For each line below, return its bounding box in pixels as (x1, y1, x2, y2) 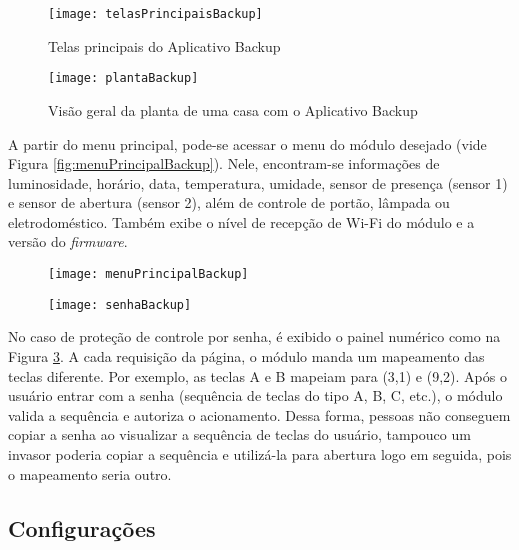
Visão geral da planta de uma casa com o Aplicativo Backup (48, 99, 418, 120)
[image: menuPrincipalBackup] (48, 267, 249, 282)
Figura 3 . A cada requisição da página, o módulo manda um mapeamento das (8, 345, 485, 366)
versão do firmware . (8, 231, 128, 252)
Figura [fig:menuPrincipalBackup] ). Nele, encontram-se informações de (8, 153, 440, 174)
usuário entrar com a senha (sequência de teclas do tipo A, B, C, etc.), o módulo (8, 385, 503, 406)
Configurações (8, 512, 156, 543)
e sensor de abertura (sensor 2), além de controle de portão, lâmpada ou (8, 192, 450, 213)
